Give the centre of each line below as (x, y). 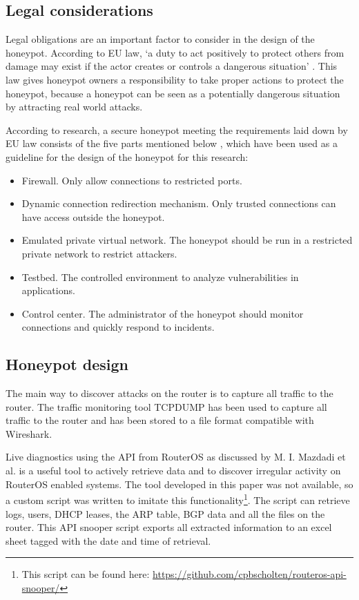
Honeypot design (67, 364)
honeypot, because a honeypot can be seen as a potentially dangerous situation (173, 93)
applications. (48, 290)
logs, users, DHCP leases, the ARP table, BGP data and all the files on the (165, 513)
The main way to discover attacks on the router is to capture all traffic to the (169, 393)
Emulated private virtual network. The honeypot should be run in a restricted (187, 240)
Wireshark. (29, 433)
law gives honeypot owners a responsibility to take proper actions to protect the (175, 79)
